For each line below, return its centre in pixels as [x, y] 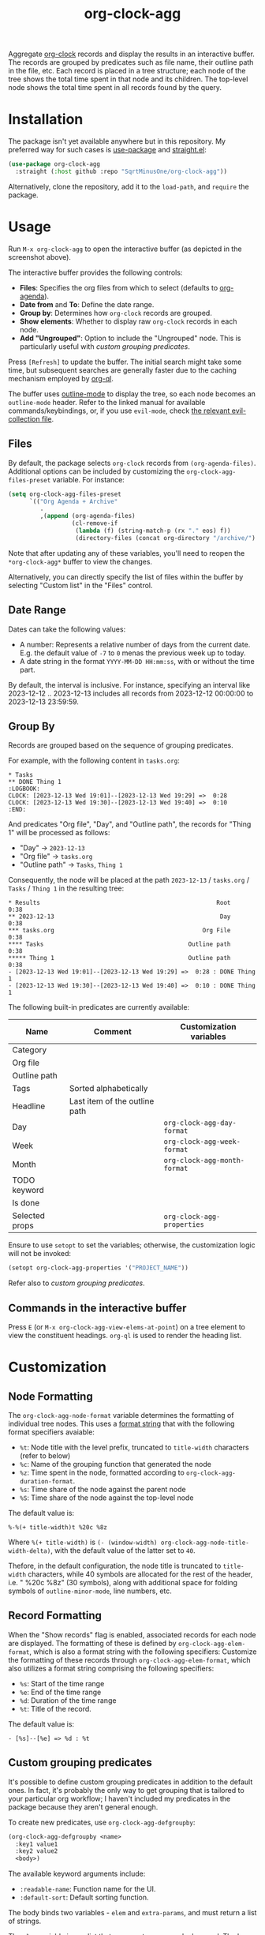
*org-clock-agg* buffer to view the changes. [80, 561]
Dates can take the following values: [67, 629]
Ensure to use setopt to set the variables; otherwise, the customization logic [132, 1245]
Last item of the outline [112, 1101]
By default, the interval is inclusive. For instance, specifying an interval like [129, 684]
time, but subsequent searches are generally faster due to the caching [122, 370]
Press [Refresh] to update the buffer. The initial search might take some [125, 362]
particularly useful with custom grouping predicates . [105, 346]
